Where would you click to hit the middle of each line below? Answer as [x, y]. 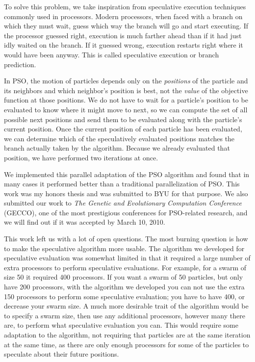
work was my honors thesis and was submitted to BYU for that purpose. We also [126, 193]
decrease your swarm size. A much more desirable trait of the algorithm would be [126, 306]
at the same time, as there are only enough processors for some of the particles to [127, 344]
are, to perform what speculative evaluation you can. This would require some [121, 325]
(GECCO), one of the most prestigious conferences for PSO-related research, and [126, 212]
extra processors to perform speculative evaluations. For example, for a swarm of [125, 267]
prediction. [20, 64]
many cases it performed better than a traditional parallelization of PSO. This [122, 184]
